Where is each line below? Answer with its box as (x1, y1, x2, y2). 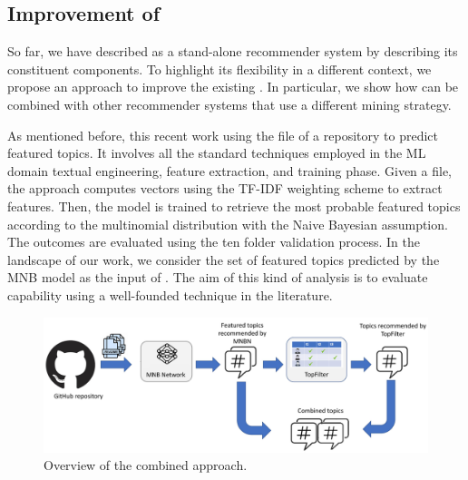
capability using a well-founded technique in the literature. (7, 285, 333, 304)
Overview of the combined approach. (44, 456, 248, 475)
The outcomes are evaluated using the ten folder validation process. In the (7, 232, 421, 251)
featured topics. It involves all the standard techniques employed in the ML (7, 143, 426, 162)
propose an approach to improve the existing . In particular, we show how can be (7, 77, 459, 96)
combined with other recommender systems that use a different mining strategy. (7, 94, 452, 113)
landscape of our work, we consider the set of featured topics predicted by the (7, 250, 440, 269)
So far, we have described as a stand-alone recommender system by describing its (7, 42, 458, 61)
